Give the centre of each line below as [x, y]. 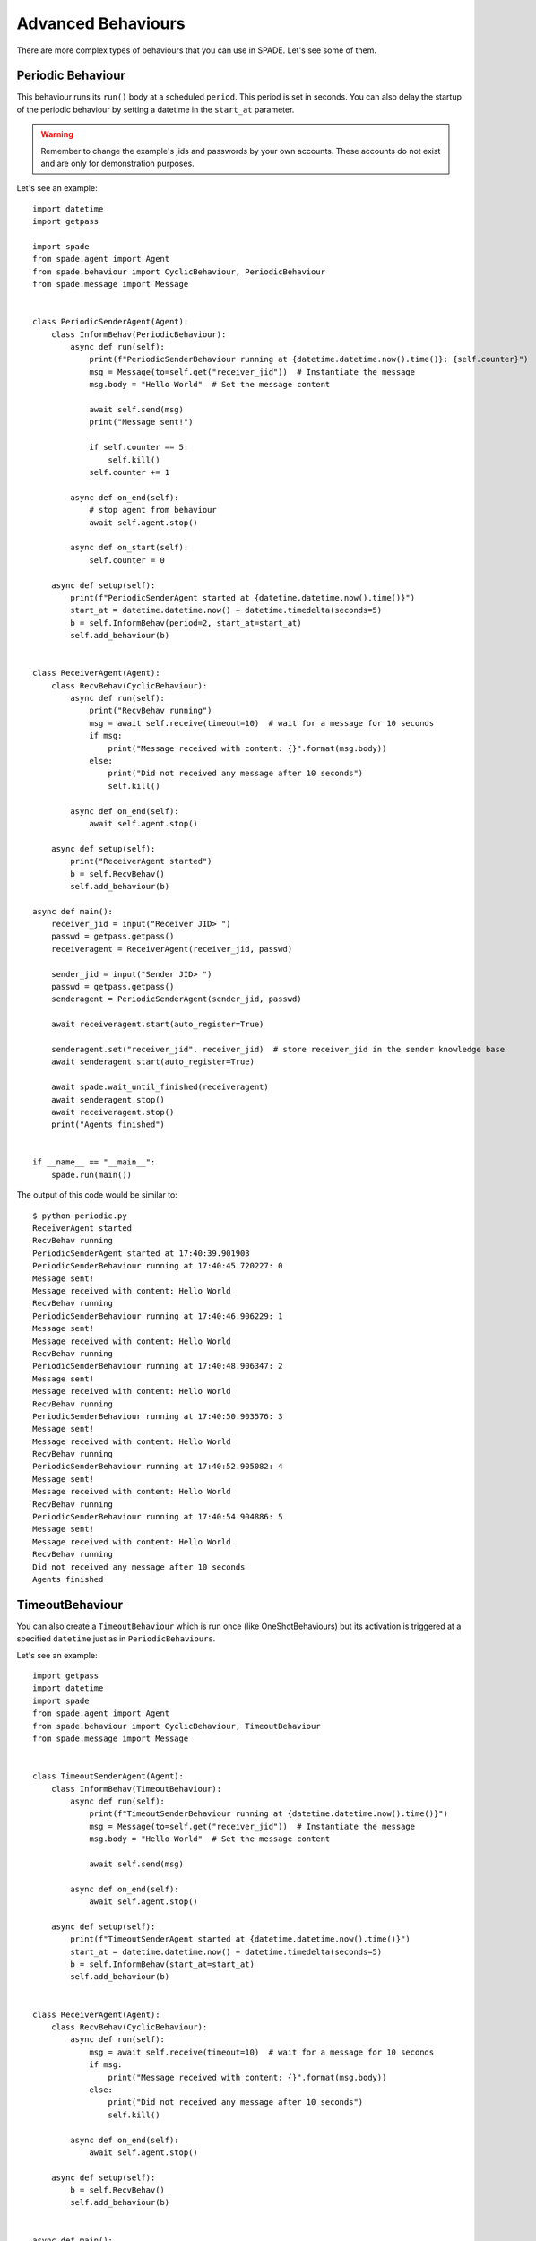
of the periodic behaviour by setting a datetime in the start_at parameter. [156, 109]
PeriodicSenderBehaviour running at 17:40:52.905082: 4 [158, 1467]
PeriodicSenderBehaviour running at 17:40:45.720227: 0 [158, 1266]
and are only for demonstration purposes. [117, 164]
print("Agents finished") [108, 1125]
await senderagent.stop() [108, 1099]
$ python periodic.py [80, 1216]
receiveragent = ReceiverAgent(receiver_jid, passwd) [172, 949]
